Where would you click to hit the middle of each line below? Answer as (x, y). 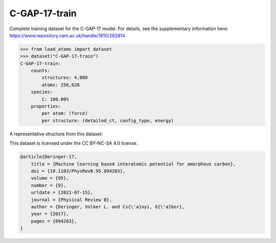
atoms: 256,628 (61, 85)
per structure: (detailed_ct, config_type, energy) (108, 120)
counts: (41, 71)
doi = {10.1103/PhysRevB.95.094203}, (78, 171)
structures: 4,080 (65, 78)
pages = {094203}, (54, 221)
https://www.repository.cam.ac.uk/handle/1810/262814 (67, 35)
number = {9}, (49, 185)
